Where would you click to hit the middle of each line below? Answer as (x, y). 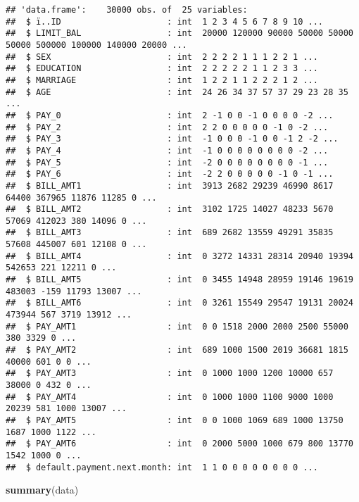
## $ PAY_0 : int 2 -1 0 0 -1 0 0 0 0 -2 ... (170, 115)
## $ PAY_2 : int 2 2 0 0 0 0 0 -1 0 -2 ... (167, 127)
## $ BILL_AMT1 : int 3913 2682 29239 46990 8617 (170, 186)
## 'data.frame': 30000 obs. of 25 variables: (127, 10)
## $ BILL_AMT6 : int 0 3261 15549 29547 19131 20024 (179, 303)
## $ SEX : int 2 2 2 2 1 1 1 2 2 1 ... (162, 57)
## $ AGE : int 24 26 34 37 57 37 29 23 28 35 (177, 92)
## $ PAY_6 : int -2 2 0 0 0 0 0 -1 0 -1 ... (170, 174)
